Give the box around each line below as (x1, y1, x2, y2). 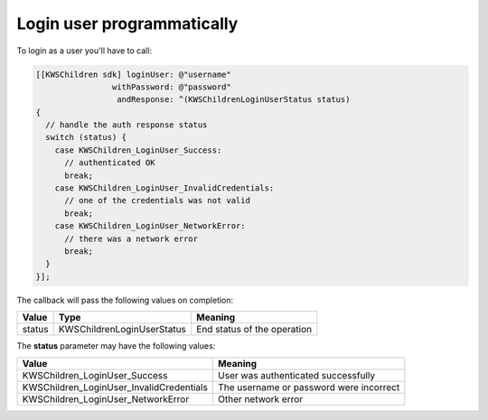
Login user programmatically (16, 14, 239, 33)
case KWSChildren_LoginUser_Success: (54, 145, 222, 155)
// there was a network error (64, 233, 199, 244)
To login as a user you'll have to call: (16, 45, 153, 56)
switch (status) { (45, 132, 127, 143)
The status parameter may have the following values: (16, 341, 216, 351)
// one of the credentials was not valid (64, 195, 250, 206)
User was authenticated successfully (218, 369, 375, 381)
